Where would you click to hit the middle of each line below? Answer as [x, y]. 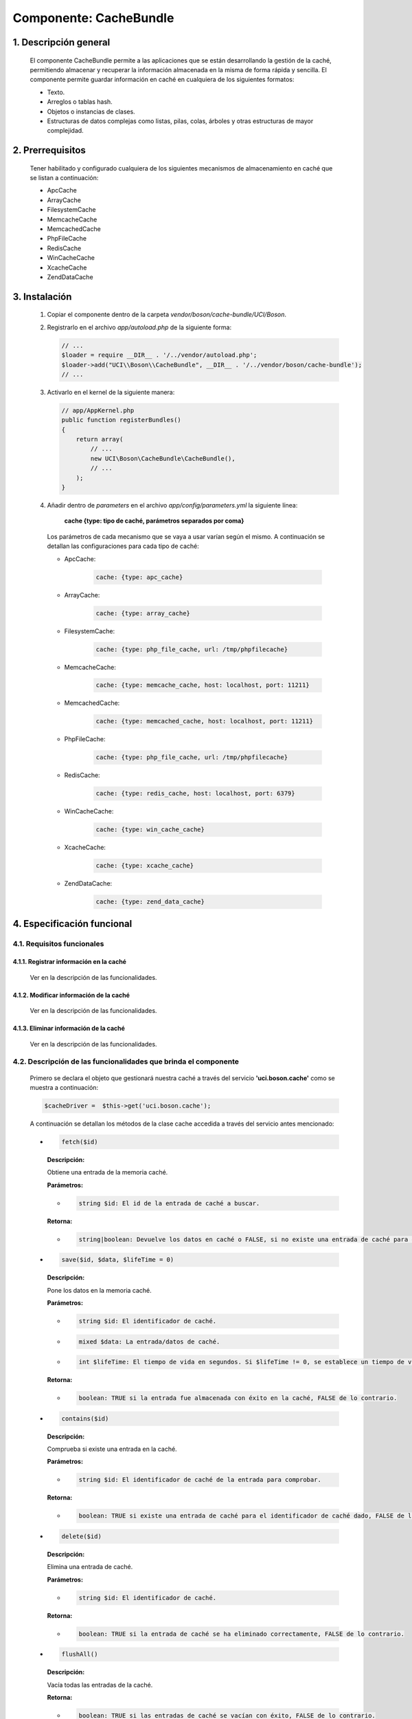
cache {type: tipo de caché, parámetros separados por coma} [154, 521]
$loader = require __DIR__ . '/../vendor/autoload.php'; [159, 355]
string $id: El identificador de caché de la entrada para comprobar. [200, 1480]
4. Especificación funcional [72, 924]
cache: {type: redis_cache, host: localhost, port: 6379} [195, 793]
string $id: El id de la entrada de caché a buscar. [169, 1203]
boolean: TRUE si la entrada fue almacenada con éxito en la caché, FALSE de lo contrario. [238, 1398]
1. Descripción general [61, 42]
